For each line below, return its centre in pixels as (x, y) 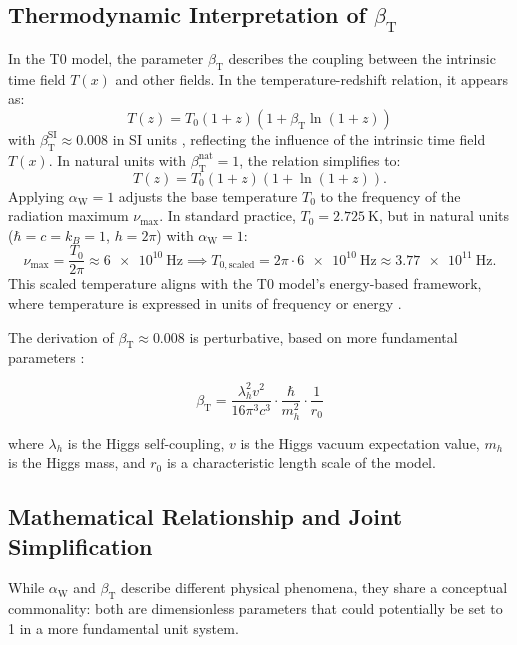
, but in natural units (444, 215)
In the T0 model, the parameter (106, 58)
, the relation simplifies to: (320, 159)
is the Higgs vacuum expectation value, (360, 442)
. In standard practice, (227, 215)
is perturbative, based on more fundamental (323, 336)
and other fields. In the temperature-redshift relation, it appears (312, 78)
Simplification (80, 545)
